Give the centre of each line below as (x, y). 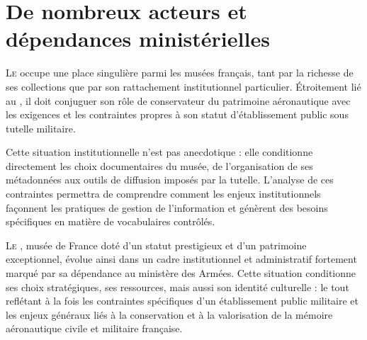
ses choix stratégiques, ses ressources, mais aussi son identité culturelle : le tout (177, 287)
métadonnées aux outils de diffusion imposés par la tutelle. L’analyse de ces (170, 180)
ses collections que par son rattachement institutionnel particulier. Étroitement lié (183, 86)
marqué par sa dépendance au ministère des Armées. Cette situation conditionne (181, 273)
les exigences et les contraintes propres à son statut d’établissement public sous (177, 114)
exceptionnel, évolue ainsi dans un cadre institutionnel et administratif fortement (181, 259)
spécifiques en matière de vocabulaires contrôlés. (111, 221)
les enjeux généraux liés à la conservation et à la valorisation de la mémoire (169, 314)
